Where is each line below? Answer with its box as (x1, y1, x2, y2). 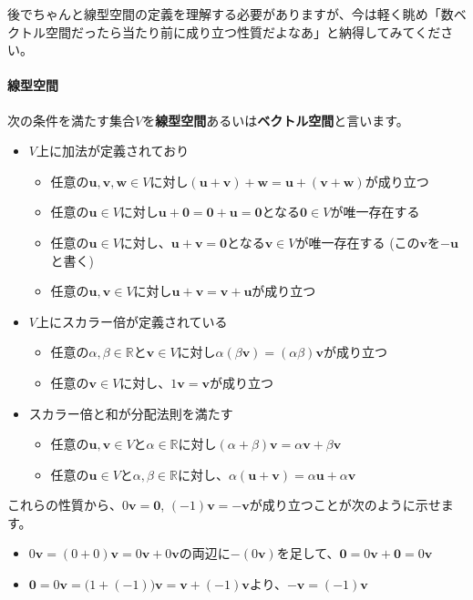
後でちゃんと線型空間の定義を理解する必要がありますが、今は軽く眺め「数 (7, 5, 454, 23)
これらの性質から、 (7, 495, 122, 514)
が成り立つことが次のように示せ (249, 495, 441, 514)
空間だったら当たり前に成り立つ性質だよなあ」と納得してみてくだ (45, 22, 441, 41)
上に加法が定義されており (36, 141, 190, 160)
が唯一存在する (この (295, 232, 420, 251)
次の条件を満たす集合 (7, 110, 135, 129)
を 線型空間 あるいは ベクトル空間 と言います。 (142, 110, 409, 129)
